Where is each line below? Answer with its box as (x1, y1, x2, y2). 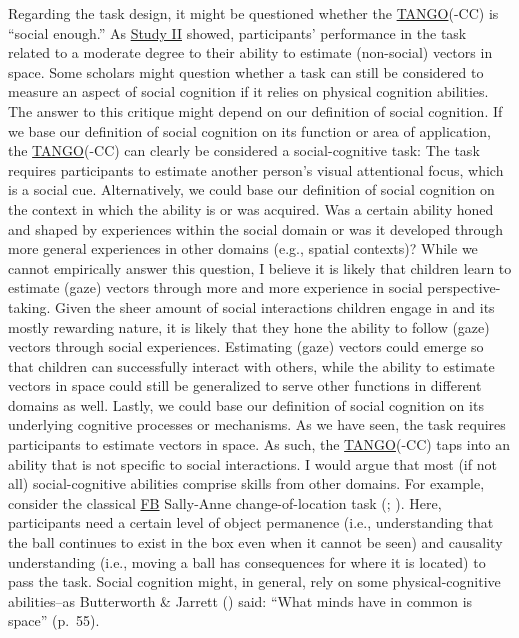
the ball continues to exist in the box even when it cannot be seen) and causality (8, 532, 503, 553)
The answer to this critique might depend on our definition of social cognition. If (8, 100, 503, 121)
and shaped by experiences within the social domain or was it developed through (8, 218, 504, 239)
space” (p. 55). (8, 610, 100, 631)
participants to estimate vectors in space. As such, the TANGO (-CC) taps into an (8, 434, 510, 455)
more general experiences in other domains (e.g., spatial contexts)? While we (8, 238, 478, 259)
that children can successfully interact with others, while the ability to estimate (8, 355, 495, 376)
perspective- (427, 277, 501, 298)
